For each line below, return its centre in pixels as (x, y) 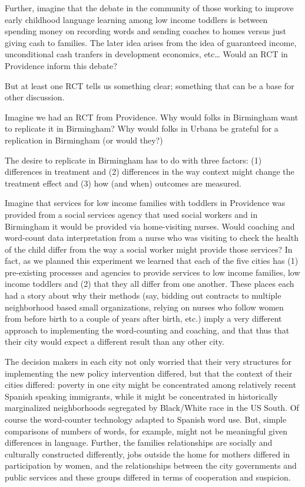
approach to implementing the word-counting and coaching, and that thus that (147, 330)
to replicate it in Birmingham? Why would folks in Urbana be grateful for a (142, 128)
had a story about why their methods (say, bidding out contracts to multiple (143, 295)
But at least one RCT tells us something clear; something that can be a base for (150, 85)
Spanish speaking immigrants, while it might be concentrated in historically (141, 396)
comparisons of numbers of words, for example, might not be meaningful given (146, 431)
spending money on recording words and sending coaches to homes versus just (145, 31)
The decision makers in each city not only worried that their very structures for (148, 362)
